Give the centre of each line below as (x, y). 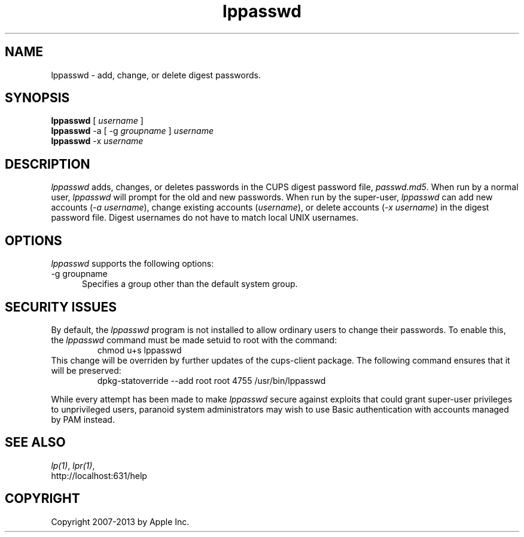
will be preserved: (86, 370)
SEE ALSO (35, 443)
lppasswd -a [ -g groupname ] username (132, 131)
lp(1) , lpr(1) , (73, 465)
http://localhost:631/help (99, 475)
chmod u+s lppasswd (139, 350)
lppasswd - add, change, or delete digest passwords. (156, 75)
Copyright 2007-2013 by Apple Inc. (120, 521)
